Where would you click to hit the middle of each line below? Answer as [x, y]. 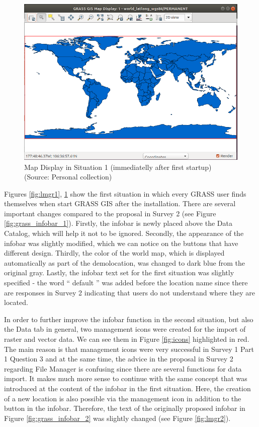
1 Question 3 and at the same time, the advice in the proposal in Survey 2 [119, 359]
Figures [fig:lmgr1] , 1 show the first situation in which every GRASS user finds [125, 193]
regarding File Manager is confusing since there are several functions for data [123, 368]
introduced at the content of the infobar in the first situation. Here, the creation [127, 388]
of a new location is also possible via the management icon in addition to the [123, 398]
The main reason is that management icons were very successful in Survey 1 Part [129, 349]
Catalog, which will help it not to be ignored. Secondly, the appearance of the [124, 233]
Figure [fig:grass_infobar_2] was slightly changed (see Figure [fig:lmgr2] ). [117, 418]
